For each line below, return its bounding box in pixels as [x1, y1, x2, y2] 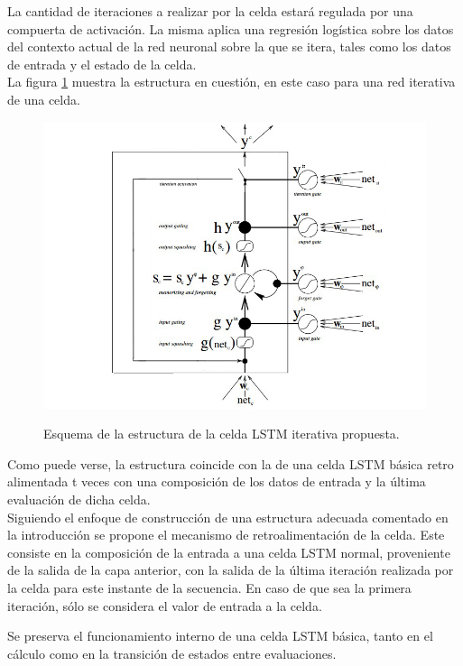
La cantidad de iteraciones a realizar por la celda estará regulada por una [7, 2, 413, 20]
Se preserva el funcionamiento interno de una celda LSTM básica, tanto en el [7, 626, 433, 645]
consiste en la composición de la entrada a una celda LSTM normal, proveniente [7, 542, 450, 561]
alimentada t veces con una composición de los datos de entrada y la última [7, 472, 426, 491]
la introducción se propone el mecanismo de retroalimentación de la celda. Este [7, 525, 445, 544]
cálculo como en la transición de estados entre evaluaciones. [7, 643, 337, 662]
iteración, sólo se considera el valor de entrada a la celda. [7, 596, 322, 615]
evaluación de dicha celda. [7, 489, 151, 508]
